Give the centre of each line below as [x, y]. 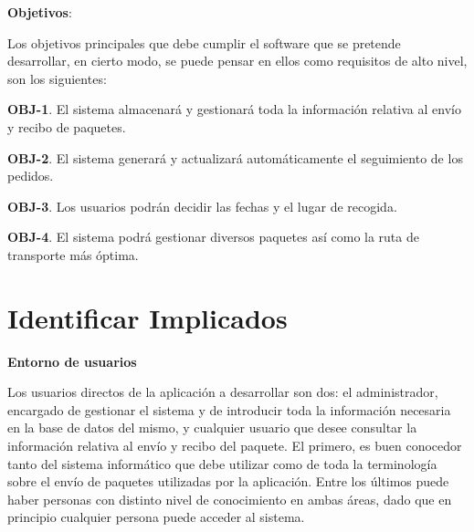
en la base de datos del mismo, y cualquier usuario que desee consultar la [212, 428]
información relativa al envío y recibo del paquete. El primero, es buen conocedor [235, 446]
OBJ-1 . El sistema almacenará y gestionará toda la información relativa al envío [234, 109]
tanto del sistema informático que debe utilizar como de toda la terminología [222, 463]
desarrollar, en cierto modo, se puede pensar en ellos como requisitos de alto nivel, [237, 61]
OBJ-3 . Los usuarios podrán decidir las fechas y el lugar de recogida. [202, 206]
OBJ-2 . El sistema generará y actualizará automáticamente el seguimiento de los [235, 157]
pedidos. [31, 176]
